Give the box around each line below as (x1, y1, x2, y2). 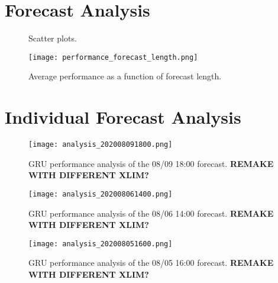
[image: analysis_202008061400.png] (28, 189, 173, 198)
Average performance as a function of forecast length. (28, 70, 222, 82)
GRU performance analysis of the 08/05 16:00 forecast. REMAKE (28, 256, 274, 269)
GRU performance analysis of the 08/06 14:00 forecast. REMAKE (28, 207, 274, 219)
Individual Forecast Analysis (5, 105, 241, 129)
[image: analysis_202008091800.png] (28, 140, 173, 149)
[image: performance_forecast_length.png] (28, 53, 198, 62)
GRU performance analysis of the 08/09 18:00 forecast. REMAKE (28, 157, 274, 169)
